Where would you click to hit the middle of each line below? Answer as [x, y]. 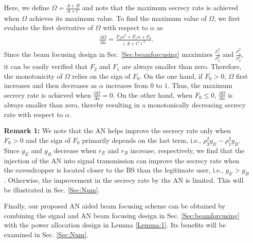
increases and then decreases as [50, 85]
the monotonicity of [33, 76]
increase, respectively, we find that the [188, 150]
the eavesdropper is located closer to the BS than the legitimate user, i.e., [114, 170]
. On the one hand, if [171, 76]
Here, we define [27, 7]
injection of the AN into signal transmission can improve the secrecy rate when [122, 160]
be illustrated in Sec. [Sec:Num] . [52, 189]
